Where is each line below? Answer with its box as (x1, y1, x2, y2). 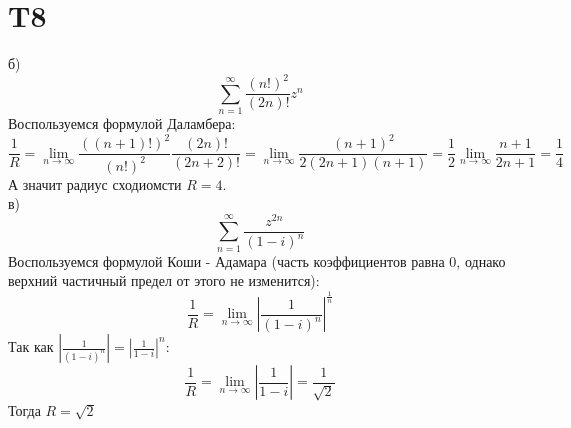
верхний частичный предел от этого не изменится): (8, 270, 320, 291)
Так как (8, 336, 54, 357)
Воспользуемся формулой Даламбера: (8, 113, 236, 134)
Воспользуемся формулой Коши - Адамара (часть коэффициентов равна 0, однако (8, 250, 506, 271)
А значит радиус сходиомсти (8, 173, 182, 194)
